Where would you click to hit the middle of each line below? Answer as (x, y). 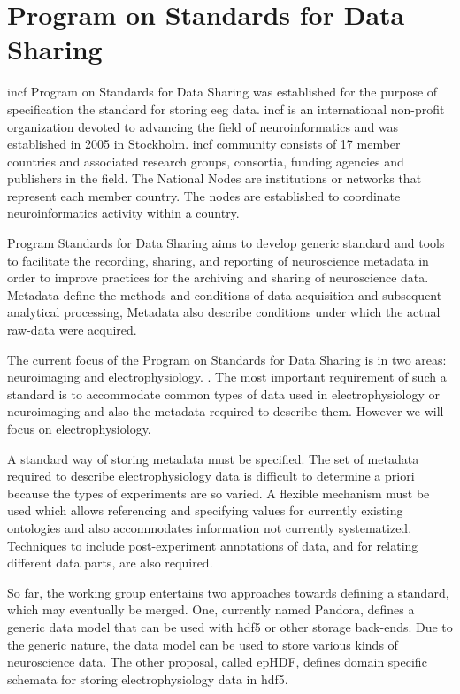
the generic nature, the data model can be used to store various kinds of (203, 644)
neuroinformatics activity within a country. (123, 213)
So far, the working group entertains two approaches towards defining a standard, (228, 592)
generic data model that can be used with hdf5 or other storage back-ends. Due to (230, 626)
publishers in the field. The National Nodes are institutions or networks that (215, 178)
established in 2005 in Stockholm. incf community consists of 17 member (204, 144)
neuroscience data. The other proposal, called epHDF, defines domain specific (217, 662)
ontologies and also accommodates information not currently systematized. (210, 527)
